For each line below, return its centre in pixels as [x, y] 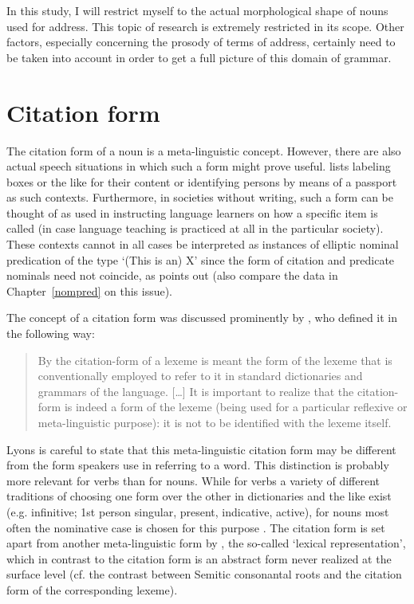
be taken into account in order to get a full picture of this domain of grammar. [199, 57]
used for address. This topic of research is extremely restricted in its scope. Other [205, 26]
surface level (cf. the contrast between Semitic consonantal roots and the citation [204, 574]
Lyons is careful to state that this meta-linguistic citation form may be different [201, 449]
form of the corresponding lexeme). [92, 589]
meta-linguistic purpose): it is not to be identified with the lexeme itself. [215, 422]
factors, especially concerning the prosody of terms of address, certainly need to [201, 42]
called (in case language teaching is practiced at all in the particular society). [195, 228]
